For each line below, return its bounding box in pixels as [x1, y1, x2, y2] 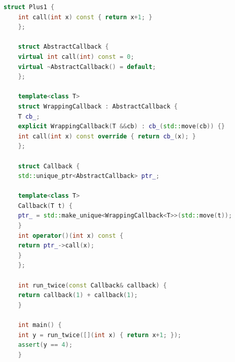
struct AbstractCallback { [18, 43, 109, 51]
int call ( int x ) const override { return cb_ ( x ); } [18, 132, 196, 140]
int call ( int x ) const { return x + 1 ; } [18, 13, 152, 21]
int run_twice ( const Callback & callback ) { [18, 281, 167, 289]
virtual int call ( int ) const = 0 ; [18, 53, 134, 60]
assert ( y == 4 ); [18, 341, 73, 349]
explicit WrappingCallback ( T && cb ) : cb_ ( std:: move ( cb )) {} [18, 123, 225, 130]
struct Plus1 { [4, 4, 55, 11]
